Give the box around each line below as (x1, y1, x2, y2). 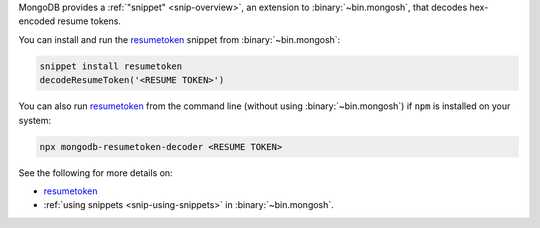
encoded (18, 15, 56, 27)
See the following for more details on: (18, 166, 174, 179)
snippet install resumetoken (39, 60, 183, 72)
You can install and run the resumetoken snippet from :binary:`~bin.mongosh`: (18, 33, 341, 45)
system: (18, 114, 52, 126)
